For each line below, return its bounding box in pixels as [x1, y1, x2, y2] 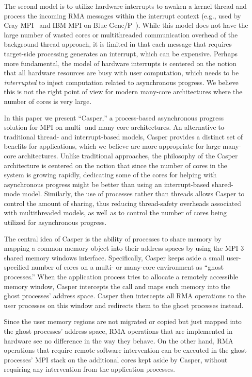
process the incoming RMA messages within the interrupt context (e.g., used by [4, 10, 241, 20]
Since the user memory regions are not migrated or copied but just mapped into [4, 316, 242, 326]
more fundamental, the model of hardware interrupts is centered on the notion [4, 58, 236, 68]
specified [4, 262, 29, 272]
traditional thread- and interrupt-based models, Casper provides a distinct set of [4, 131, 243, 141]
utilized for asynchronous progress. [4, 217, 107, 227]
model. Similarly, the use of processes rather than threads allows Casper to [22, 188, 245, 199]
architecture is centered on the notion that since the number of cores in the [4, 160, 227, 170]
